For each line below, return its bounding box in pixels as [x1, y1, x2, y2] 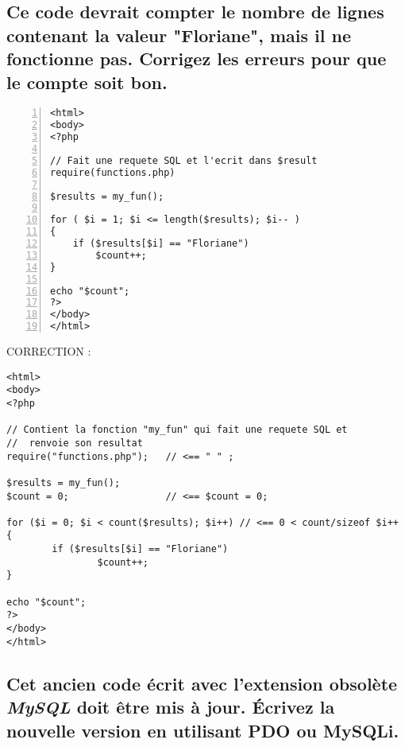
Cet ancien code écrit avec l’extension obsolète [6, 671, 398, 695]
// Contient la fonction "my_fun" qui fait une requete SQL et [6, 424, 348, 436]
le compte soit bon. [6, 69, 168, 94]
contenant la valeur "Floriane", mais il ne [6, 22, 352, 47]
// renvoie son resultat [6, 437, 143, 449]
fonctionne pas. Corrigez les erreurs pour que [6, 46, 387, 71]
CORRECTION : [6, 343, 91, 359]
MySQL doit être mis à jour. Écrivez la [6, 694, 335, 719]
